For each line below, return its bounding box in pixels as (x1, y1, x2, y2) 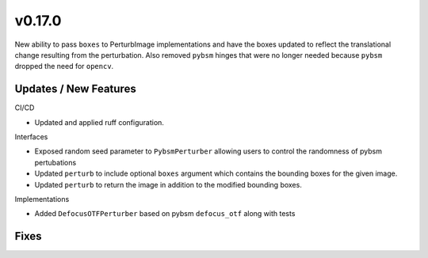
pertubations (34, 157, 77, 167)
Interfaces (14, 132, 48, 142)
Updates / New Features (14, 82, 136, 96)
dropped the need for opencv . (14, 62, 114, 71)
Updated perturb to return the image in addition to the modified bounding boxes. (34, 180, 303, 189)
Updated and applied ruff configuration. (34, 117, 164, 127)
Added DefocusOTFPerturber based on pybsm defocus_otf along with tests (34, 209, 296, 218)
